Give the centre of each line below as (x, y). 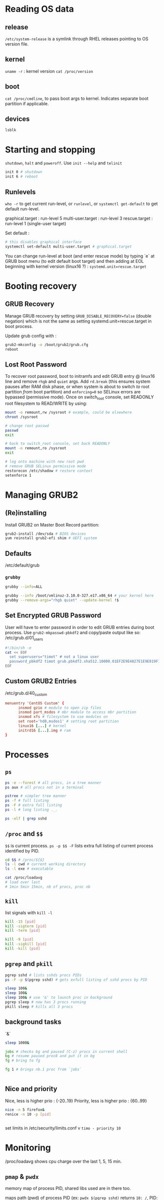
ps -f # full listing (27, 801)
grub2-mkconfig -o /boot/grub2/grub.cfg (47, 345)
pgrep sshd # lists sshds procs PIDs (43, 975)
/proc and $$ (24, 834)
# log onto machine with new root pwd (44, 462)
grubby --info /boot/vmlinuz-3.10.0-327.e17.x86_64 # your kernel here (79, 596)
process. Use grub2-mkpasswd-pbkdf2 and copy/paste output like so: (73, 632)
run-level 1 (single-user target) (36, 223)
